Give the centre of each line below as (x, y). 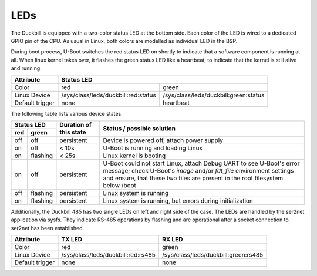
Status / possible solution (139, 129)
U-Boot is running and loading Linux (153, 148)
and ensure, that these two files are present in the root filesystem (193, 178)
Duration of (76, 125)
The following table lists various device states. (67, 113)
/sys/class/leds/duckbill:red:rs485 (108, 255)
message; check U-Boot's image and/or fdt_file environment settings (198, 170)
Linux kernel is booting (134, 156)
